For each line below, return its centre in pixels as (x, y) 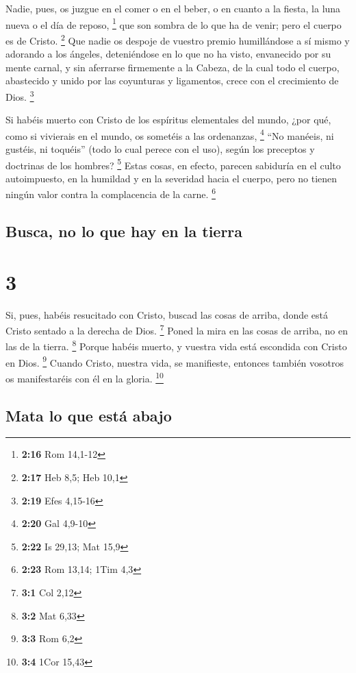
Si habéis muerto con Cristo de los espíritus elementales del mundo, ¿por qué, (168, 120)
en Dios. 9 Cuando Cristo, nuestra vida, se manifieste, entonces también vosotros (175, 361)
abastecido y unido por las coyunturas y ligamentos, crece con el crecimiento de (172, 81)
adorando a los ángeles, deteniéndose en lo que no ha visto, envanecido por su (168, 54)
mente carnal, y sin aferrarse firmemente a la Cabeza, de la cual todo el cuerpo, (173, 67)
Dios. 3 (20, 95)
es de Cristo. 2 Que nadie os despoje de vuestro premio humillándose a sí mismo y (178, 39)
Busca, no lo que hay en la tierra (124, 231)
